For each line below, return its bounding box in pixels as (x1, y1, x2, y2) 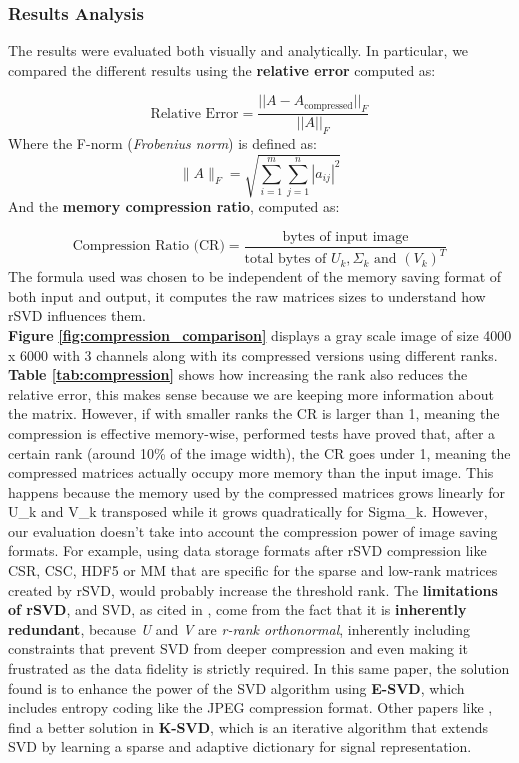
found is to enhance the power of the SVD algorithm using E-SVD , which (8, 677, 465, 698)
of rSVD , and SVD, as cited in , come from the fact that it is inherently (8, 599, 467, 620)
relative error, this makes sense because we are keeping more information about (8, 383, 494, 404)
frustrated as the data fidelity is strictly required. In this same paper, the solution (8, 658, 510, 679)
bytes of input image (282, 229, 409, 244)
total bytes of (244, 252, 327, 267)
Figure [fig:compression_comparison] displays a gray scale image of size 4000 (8, 324, 512, 345)
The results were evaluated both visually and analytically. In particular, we (8, 40, 469, 61)
